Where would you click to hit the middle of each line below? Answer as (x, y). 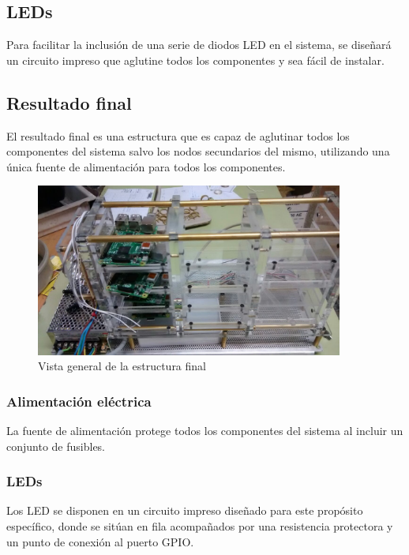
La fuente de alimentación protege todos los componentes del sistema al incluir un (205, 431)
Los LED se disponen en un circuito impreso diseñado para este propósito (185, 510)
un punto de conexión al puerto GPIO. (100, 541)
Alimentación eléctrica (79, 401)
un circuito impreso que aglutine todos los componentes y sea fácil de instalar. (195, 60)
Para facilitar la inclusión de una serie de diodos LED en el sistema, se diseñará (199, 45)
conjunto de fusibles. (56, 446)
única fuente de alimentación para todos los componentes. (146, 166)
